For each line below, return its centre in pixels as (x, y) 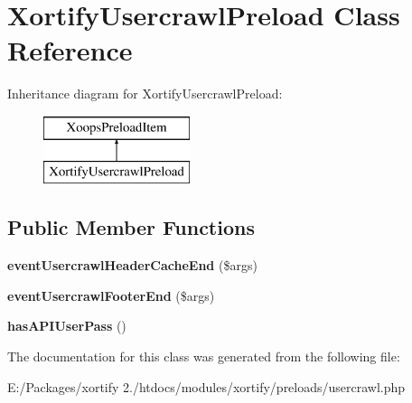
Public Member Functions (131, 227)
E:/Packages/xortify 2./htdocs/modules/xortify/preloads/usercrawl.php (206, 386)
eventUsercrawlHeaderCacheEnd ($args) (132, 265)
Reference (70, 50)
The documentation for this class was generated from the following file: (204, 356)
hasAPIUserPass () (67, 326)
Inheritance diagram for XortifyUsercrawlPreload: (145, 94)
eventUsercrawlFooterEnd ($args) (111, 295)
